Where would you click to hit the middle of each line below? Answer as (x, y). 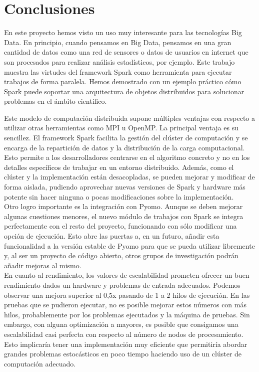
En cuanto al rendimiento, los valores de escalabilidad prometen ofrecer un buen (127, 275)
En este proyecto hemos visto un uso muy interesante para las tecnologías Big (123, 32)
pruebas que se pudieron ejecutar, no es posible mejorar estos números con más (125, 305)
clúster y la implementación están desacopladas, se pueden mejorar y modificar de (129, 177)
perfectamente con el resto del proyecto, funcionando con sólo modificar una (120, 226)
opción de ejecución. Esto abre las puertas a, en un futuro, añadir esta (112, 236)
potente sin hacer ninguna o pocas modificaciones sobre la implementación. (119, 196)
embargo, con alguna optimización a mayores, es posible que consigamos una (121, 324)
